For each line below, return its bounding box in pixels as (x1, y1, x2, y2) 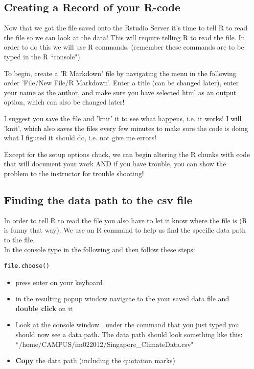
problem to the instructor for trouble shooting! (4, 168, 144, 178)
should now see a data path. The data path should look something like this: (15, 329, 243, 340)
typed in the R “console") (4, 51, 80, 61)
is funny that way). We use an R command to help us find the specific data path (4, 225, 246, 235)
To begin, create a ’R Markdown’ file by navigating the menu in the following (4, 68, 236, 78)
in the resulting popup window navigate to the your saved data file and (15, 293, 230, 304)
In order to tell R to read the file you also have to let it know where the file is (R (4, 215, 247, 225)
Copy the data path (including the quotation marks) (15, 355, 175, 366)
